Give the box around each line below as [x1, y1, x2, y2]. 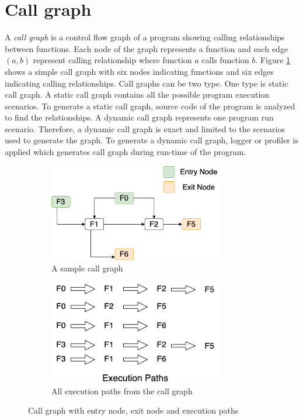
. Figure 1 [255, 54, 291, 66]
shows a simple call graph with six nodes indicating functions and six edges [5, 65, 274, 77]
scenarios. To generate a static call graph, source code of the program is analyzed [5, 99, 295, 112]
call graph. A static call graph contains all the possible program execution [5, 88, 270, 101]
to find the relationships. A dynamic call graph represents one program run [5, 111, 274, 123]
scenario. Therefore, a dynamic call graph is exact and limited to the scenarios [5, 122, 285, 135]
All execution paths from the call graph [51, 384, 193, 397]
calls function [201, 54, 249, 66]
